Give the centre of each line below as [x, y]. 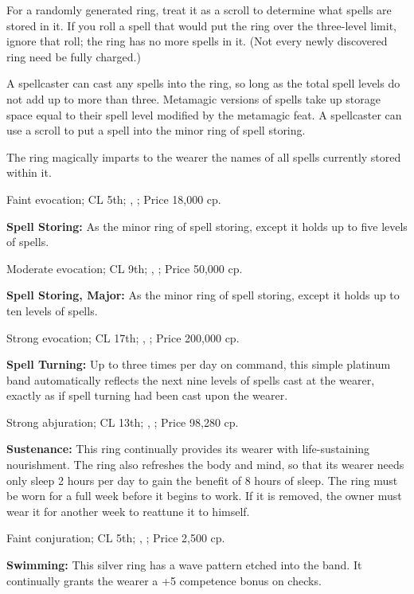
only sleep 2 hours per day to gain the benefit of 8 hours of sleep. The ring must [202, 480]
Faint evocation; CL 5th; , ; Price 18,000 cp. [114, 199]
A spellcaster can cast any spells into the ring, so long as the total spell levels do [203, 83]
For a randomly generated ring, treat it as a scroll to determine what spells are [199, 10]
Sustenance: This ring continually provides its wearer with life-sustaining [188, 449]
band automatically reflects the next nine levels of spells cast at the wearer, [191, 379]
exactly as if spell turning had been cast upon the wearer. [147, 395]
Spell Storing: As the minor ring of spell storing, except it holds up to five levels [207, 226]
